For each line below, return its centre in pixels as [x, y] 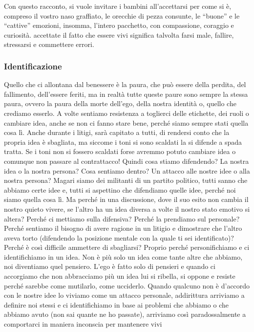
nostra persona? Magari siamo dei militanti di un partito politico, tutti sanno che [126, 180]
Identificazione [33, 66]
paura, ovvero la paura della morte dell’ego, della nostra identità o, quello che [120, 103]
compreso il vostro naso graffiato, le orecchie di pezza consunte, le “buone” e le [122, 15]
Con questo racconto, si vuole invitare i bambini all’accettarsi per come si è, [118, 6]
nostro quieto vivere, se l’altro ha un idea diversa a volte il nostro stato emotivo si [127, 209]
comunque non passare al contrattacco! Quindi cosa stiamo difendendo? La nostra [127, 161]
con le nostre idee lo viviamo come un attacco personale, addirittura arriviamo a [124, 295]
